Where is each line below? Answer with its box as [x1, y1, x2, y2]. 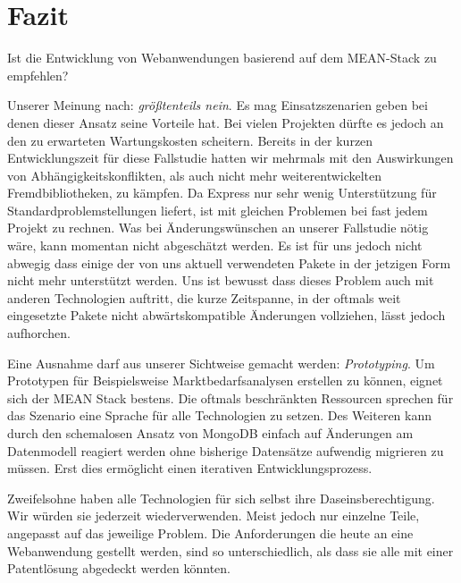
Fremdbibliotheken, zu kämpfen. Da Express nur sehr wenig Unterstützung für [7, 183, 437, 202]
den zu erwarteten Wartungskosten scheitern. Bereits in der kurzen [7, 131, 373, 149]
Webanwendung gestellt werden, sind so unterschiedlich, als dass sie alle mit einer [7, 541, 454, 560]
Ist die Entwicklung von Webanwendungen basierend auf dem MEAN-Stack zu [7, 48, 437, 67]
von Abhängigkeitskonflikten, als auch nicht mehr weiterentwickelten [7, 165, 382, 184]
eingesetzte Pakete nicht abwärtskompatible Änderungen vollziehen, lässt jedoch [7, 306, 446, 325]
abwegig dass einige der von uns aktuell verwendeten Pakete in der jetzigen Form [7, 253, 451, 272]
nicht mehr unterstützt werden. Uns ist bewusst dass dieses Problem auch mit [7, 271, 434, 290]
